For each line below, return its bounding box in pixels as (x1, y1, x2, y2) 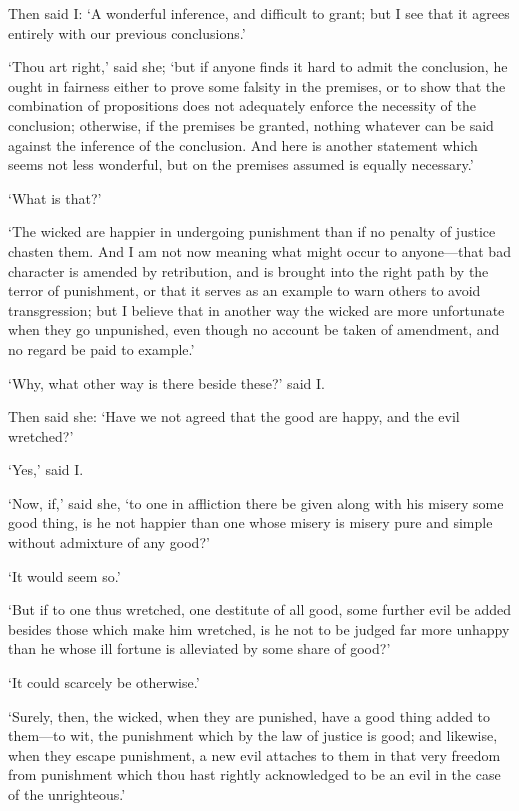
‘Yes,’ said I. (8, 459, 84, 480)
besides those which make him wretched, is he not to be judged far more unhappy (8, 618, 510, 639)
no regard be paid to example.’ (8, 338, 195, 359)
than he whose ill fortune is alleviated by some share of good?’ (8, 638, 391, 659)
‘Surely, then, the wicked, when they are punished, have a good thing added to (8, 705, 491, 726)
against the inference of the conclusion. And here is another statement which (8, 134, 478, 155)
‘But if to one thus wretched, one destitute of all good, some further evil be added (8, 599, 511, 620)
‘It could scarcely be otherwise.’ (8, 672, 200, 693)
